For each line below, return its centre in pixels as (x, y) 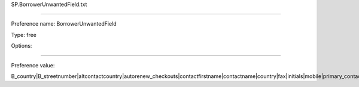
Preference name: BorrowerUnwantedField (64, 24)
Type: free (24, 35)
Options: (22, 46)
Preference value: (33, 65)
